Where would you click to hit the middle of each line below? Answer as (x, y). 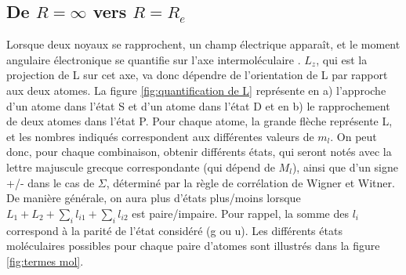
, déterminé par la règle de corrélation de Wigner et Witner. (250, 182)
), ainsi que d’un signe (345, 166)
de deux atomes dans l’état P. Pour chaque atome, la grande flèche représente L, (199, 121)
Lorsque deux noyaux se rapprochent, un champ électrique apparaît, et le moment (203, 44)
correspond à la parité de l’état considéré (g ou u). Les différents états (174, 230)
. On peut (353, 136)
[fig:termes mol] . (45, 261)
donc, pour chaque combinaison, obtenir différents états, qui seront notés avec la (199, 152)
